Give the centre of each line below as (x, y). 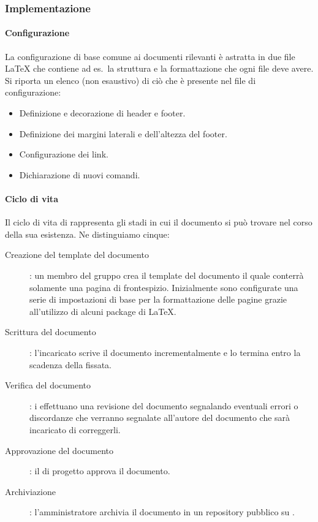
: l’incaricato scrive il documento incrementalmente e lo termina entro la (165, 352)
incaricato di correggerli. (75, 429)
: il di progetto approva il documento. (100, 471)
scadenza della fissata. (70, 364)
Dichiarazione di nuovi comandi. (80, 174)
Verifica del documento (48, 385)
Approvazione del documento (59, 450)
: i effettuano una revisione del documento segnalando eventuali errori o (164, 405)
